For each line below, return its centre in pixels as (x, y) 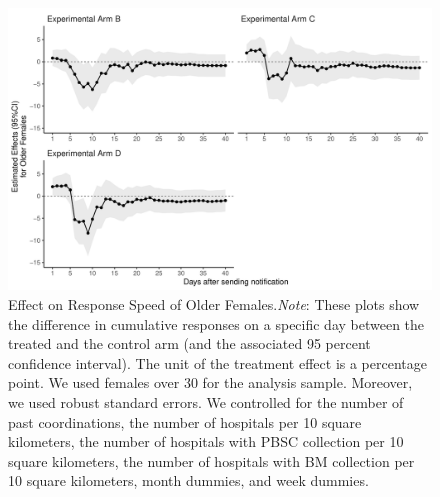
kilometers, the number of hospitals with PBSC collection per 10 (206, 441)
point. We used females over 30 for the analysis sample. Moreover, (210, 382)
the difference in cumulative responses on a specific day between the (216, 323)
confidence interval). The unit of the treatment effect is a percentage (217, 362)
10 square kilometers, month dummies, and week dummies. (188, 480)
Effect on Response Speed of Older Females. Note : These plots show (214, 303)
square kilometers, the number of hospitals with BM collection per (211, 460)
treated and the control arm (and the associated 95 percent (189, 343)
